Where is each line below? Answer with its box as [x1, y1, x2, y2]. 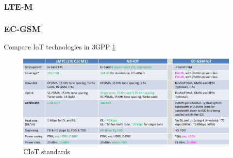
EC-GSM [4, 22, 41, 34]
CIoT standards [23, 146, 70, 156]
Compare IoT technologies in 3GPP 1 [4, 42, 116, 52]
